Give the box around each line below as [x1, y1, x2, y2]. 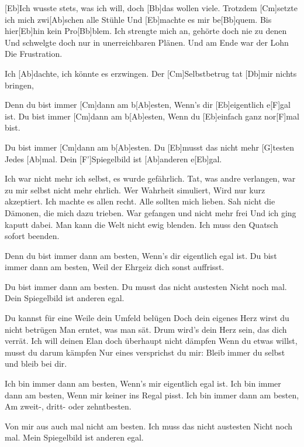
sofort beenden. [5, 230, 60, 242]
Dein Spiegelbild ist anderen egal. [5, 292, 125, 304]
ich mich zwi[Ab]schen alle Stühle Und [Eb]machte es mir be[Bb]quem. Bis [5, 13, 272, 25]
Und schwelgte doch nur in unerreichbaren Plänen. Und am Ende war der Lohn [5, 36, 289, 48]
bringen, [5, 79, 34, 91]
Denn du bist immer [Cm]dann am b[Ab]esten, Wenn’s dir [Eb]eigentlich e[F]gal [5, 98, 291, 111]
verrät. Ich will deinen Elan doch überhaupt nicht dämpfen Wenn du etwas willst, [5, 335, 298, 347]
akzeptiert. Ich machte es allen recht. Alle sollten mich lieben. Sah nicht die [5, 195, 275, 207]
